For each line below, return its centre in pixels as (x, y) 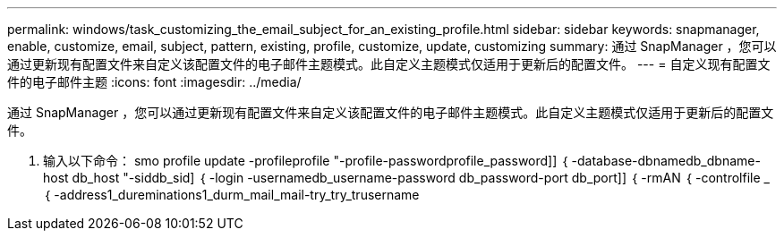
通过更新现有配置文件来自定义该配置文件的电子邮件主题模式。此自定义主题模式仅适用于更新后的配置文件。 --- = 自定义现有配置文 (389, 64)
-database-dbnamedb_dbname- (666, 161)
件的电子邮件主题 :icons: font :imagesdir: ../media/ (154, 82)
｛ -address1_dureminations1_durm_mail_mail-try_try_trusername (231, 195)
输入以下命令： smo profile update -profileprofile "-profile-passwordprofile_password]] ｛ (306, 161)
